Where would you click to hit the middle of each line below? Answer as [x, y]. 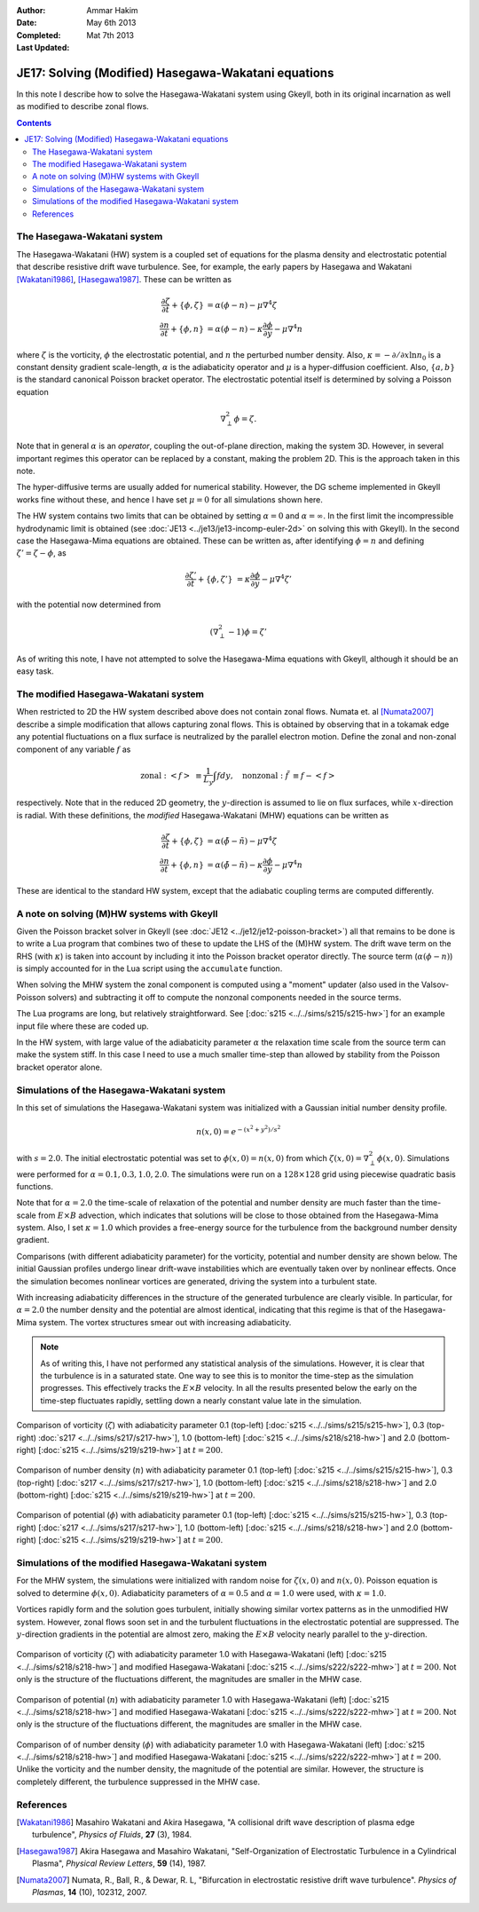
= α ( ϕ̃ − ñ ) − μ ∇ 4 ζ [242, 840]
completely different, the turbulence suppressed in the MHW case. [138, 1782]
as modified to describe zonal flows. [83, 107]
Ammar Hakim [112, 10]
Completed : [39, 35]
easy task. [35, 671]
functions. [35, 1186]
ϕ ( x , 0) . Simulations [413, 1157]
